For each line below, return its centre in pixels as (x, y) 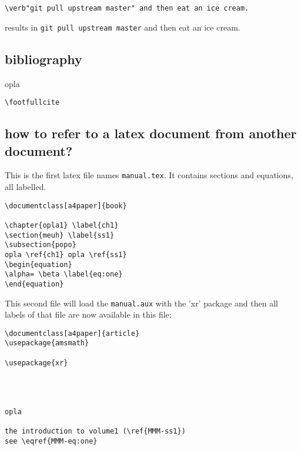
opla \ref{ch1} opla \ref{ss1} (66, 254)
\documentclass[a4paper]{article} (72, 333)
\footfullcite (32, 103)
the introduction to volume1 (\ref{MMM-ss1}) (95, 431)
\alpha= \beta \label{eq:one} (64, 274)
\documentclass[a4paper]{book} (66, 206)
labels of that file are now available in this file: (88, 314)
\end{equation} (34, 284)
